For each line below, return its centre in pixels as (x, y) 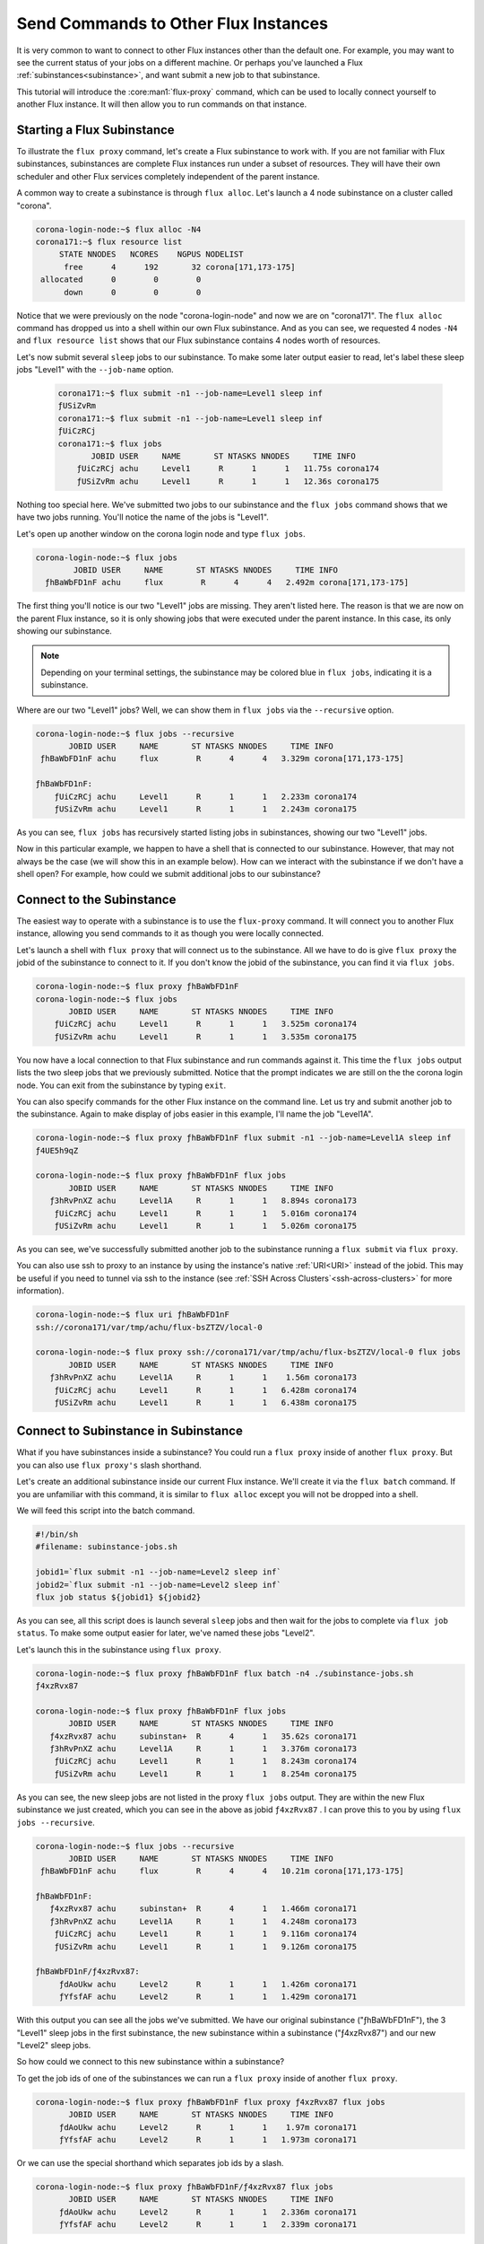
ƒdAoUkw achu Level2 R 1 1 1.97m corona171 (208, 2127)
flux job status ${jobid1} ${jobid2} (118, 1597)
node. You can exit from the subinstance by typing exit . (121, 1085)
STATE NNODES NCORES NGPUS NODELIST (151, 254)
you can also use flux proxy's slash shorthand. (109, 1465)
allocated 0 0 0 (121, 280)
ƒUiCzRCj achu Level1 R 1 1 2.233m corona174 (206, 796)
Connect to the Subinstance (96, 899)
